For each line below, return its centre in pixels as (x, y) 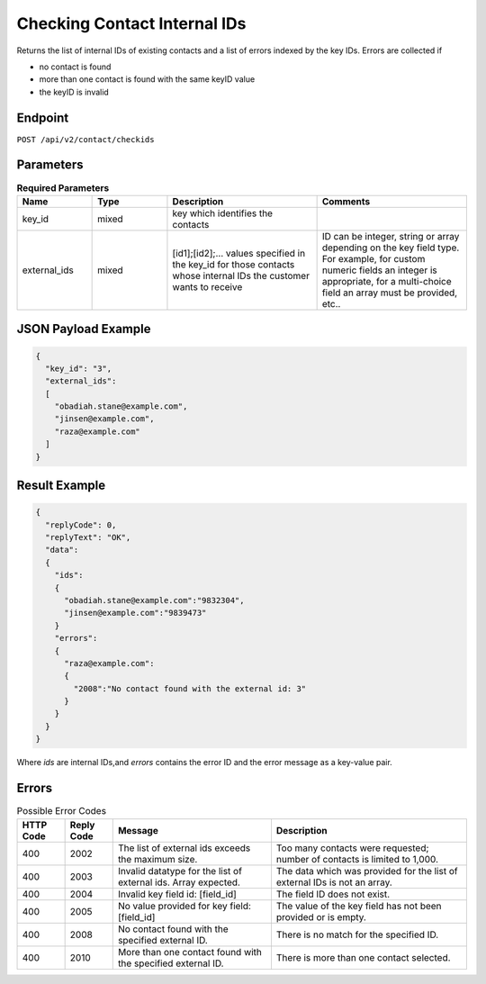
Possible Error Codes (62, 811)
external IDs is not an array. (334, 882)
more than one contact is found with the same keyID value (147, 79)
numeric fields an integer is (379, 270)
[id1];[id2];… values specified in (239, 253)
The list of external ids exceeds (184, 848)
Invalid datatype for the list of (180, 871)
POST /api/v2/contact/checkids (85, 139)
